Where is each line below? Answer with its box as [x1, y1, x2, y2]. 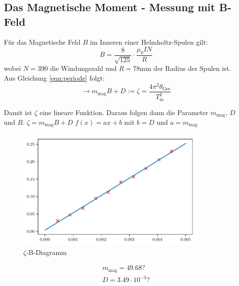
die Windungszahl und [50, 63, 117, 73]
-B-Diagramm [26, 247, 67, 257]
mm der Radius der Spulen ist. [140, 63, 231, 73]
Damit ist [4, 107, 32, 117]
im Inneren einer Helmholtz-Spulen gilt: [90, 36, 208, 47]
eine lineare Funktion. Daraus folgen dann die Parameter [39, 107, 208, 117]
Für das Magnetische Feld [4, 36, 80, 47]
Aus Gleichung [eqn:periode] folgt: [4, 73, 105, 83]
